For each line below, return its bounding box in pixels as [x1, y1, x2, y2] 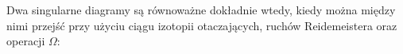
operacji [6, 33, 45, 49]
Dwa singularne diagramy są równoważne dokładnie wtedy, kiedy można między [6, 2, 396, 17]
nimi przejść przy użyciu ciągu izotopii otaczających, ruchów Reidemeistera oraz [6, 17, 397, 33]
